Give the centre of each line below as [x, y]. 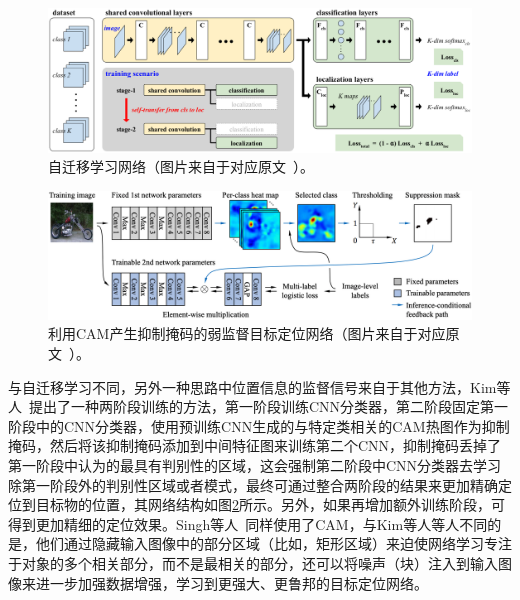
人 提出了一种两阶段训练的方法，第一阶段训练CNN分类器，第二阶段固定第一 [258, 406]
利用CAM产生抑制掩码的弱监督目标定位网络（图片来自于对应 [247, 333]
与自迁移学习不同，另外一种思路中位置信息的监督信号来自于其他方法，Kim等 [259, 386]
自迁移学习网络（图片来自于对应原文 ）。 [181, 166]
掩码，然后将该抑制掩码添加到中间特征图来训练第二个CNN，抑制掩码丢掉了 [255, 445]
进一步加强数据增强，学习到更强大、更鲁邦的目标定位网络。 [231, 582]
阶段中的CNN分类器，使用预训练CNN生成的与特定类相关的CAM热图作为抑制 [259, 425]
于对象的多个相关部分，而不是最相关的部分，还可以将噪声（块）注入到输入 [253, 563]
